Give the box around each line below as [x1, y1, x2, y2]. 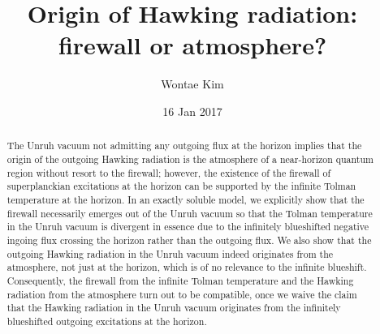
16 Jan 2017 [162, 102, 222, 119]
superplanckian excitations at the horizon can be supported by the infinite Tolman [6, 179, 356, 193]
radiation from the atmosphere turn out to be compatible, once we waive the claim [6, 287, 357, 301]
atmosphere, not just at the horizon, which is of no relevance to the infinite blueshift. [6, 260, 367, 274]
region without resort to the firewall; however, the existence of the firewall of [6, 165, 331, 179]
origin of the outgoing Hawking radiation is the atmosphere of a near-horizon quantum [6, 152, 374, 165]
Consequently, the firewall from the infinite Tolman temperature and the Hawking [6, 273, 354, 287]
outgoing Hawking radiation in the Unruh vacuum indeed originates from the [6, 246, 334, 260]
